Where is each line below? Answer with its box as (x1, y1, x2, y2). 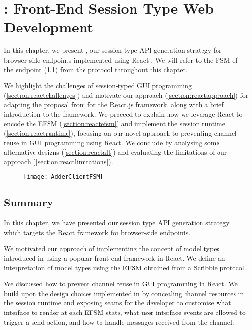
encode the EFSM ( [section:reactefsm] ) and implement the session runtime (4, 118, 225, 128)
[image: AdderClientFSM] (23, 173, 103, 181)
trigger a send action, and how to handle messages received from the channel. (4, 316, 234, 327)
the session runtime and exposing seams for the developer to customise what (4, 298, 231, 308)
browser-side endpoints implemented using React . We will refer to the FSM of (4, 54, 238, 64)
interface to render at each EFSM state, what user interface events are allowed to (4, 307, 246, 317)
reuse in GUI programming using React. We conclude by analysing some (4, 137, 219, 147)
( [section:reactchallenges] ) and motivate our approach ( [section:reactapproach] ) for (4, 90, 249, 100)
